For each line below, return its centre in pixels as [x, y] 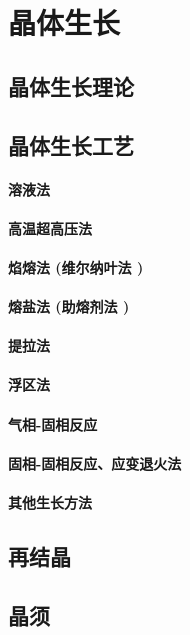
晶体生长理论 [71, 85]
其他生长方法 [50, 502]
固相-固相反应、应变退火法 [95, 462]
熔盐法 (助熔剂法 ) [69, 306]
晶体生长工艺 [71, 144]
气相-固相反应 [53, 423]
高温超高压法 [50, 227]
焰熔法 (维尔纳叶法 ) [76, 266]
